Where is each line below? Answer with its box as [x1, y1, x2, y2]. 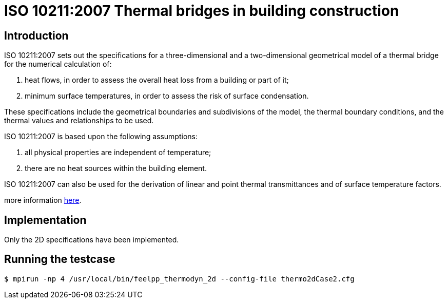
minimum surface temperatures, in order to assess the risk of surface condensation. [25, 91, 309, 101]
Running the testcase [4, 253, 115, 266]
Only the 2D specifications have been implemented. [4, 235, 179, 244]
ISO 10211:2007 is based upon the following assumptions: [4, 132, 198, 141]
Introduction [4, 29, 69, 42]
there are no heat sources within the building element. [25, 164, 207, 173]
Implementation [4, 213, 87, 226]
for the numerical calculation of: [4, 60, 112, 69]
